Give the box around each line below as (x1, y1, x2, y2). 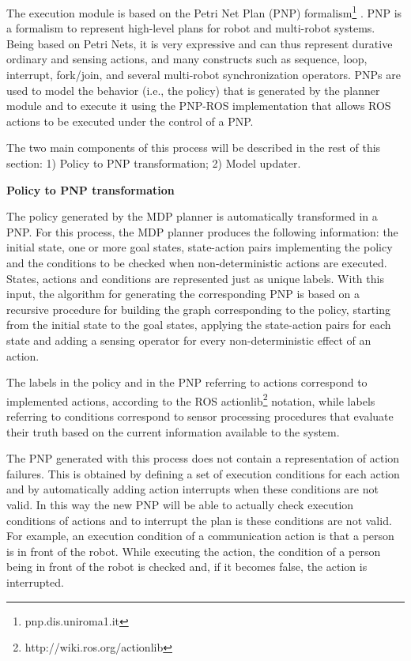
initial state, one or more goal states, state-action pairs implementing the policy (6, 239, 393, 255)
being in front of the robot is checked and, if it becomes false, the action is (6, 558, 368, 575)
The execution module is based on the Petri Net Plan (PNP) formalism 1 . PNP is (6, 2, 402, 21)
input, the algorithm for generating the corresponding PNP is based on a (6, 285, 360, 302)
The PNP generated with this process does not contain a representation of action (6, 450, 400, 466)
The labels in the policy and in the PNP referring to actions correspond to (6, 374, 368, 391)
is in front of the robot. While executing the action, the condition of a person (6, 542, 381, 559)
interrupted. (6, 573, 64, 590)
